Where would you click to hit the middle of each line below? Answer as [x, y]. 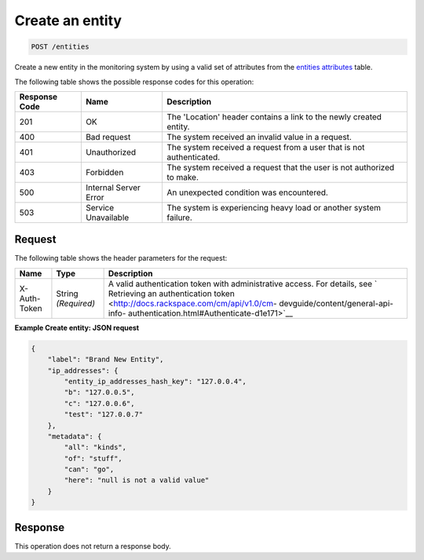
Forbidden [104, 172]
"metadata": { [75, 436]
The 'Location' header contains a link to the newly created [274, 116]
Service [100, 207]
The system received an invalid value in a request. [259, 137]
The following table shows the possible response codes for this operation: [134, 82]
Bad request [108, 137]
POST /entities [60, 47]
